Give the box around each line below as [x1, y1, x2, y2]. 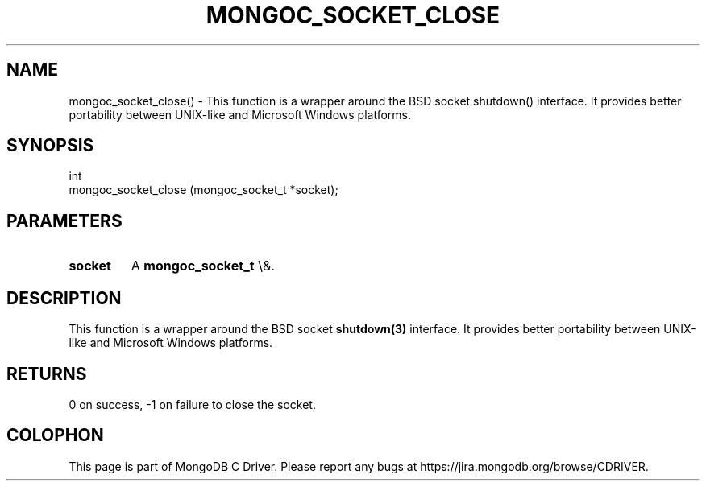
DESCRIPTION [6, 287, 122, 308]
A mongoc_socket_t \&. [131, 258, 275, 274]
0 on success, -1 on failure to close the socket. [69, 397, 316, 411]
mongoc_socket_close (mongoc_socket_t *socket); [69, 183, 338, 197]
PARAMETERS [6, 210, 123, 231]
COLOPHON [6, 425, 104, 446]
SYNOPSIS [6, 135, 94, 156]
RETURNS [6, 363, 87, 384]
